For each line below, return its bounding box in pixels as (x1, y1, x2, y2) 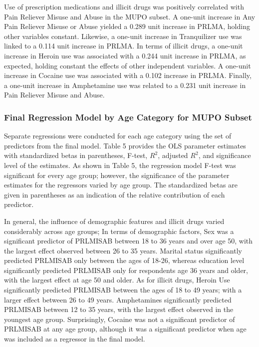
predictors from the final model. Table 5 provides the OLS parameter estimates (4, 140, 246, 150)
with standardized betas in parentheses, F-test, (4, 150, 148, 160)
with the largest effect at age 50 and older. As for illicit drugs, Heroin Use (4, 274, 230, 285)
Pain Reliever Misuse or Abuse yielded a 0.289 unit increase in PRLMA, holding (4, 21, 250, 31)
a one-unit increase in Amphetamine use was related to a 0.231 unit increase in (4, 79, 246, 90)
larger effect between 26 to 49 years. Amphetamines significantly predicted (4, 294, 232, 304)
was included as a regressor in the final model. (4, 333, 145, 344)
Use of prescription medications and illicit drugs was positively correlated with (4, 1, 244, 11)
